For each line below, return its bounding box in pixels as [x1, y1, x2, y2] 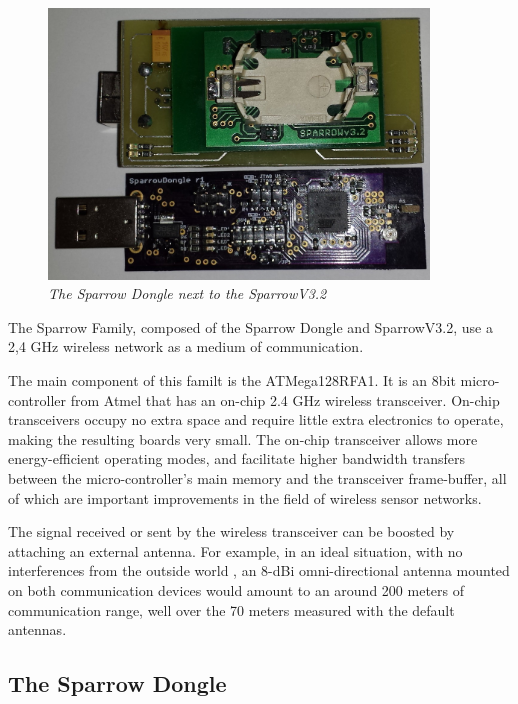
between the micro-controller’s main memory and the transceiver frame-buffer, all [8, 468, 507, 488]
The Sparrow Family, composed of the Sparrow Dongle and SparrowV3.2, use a [8, 316, 493, 337]
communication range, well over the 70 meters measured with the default [8, 599, 455, 620]
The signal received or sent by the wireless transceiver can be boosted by [8, 521, 455, 542]
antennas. [8, 619, 67, 640]
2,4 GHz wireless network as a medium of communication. [8, 336, 364, 357]
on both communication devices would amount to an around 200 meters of [8, 579, 465, 600]
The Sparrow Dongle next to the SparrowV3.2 [48, 283, 327, 304]
